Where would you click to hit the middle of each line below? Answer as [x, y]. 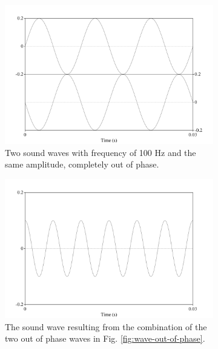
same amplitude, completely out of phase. [82, 164]
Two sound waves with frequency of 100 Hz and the [101, 152]
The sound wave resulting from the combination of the [106, 326]
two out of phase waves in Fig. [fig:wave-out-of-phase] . [105, 338]
